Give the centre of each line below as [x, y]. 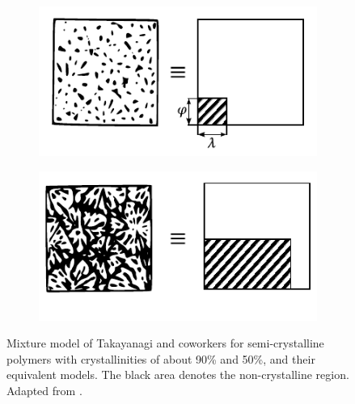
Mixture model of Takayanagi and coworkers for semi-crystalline [165, 343]
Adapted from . [44, 390]
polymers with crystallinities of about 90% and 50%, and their [161, 358]
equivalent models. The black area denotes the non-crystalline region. [178, 375]
